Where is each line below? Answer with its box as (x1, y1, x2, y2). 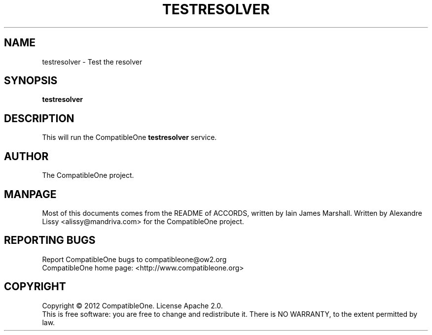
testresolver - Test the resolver (42, 57, 143, 66)
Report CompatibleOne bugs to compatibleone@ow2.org (42, 255, 227, 264)
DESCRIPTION (4, 112, 74, 125)
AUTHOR (4, 150, 49, 163)
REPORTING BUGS (4, 234, 96, 247)
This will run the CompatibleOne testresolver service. (42, 133, 217, 142)
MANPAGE (4, 188, 57, 201)
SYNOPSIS (4, 74, 58, 87)
